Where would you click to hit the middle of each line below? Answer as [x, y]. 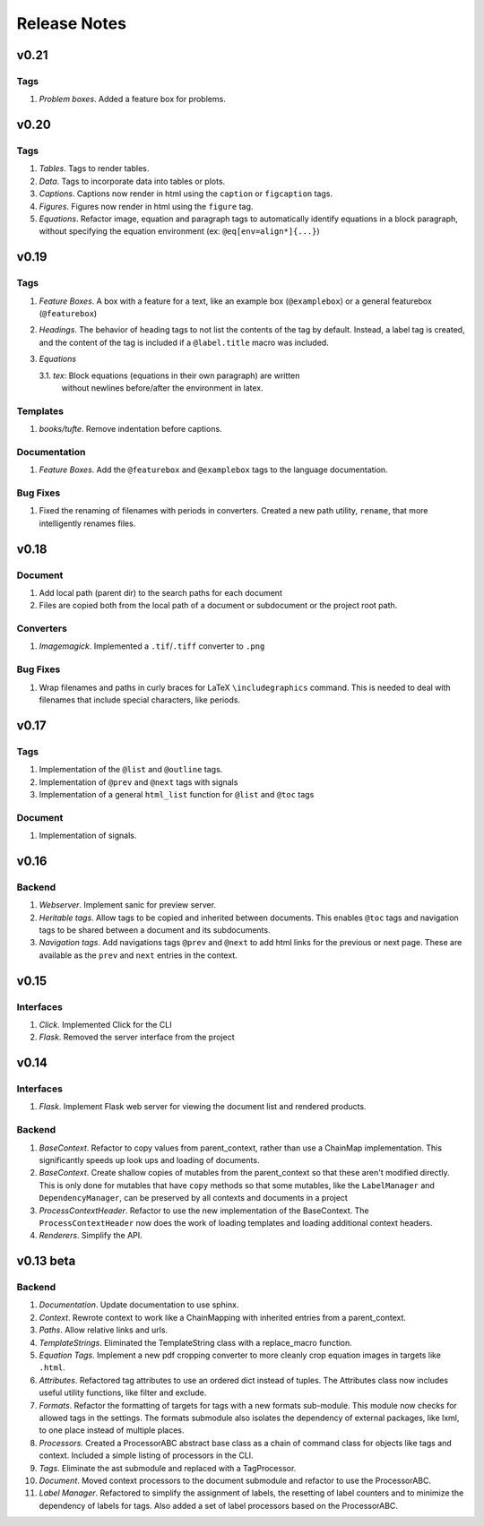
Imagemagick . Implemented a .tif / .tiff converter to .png [152, 646]
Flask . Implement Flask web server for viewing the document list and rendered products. [203, 1107]
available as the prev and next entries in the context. [138, 955]
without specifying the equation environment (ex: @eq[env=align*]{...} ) [179, 231]
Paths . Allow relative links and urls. [104, 1330]
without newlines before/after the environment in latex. [162, 388]
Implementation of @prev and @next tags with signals [138, 782]
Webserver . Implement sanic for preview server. [128, 905]
